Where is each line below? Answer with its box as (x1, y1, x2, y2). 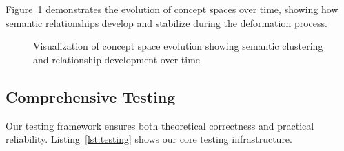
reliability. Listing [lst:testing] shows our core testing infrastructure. (6, 132, 292, 146)
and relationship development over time (33, 52, 201, 66)
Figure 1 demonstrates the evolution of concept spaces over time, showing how (6, 2, 338, 16)
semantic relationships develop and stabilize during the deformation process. (6, 15, 327, 30)
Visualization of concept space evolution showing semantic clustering (33, 39, 323, 53)
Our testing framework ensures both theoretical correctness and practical (6, 118, 314, 132)
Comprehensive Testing (6, 85, 176, 107)
